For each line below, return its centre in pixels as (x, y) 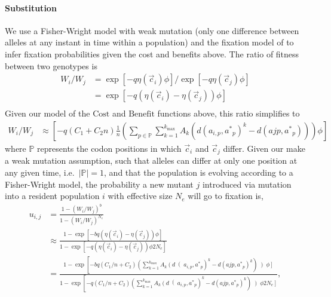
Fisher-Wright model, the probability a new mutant (99, 184)
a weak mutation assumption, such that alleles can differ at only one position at (151, 160)
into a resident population (52, 196)
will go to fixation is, (226, 196)
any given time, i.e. (40, 172)
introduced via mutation (247, 184)
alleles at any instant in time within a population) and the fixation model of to (149, 42)
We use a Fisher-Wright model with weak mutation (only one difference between (152, 30)
